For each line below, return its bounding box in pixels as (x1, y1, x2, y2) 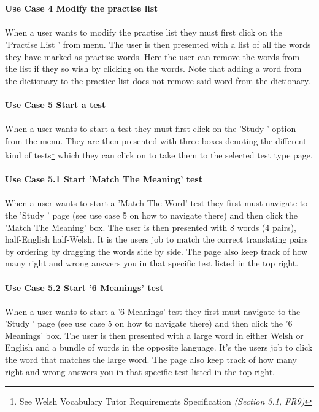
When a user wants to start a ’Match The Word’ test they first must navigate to (5, 196, 308, 209)
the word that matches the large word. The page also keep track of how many (5, 353, 297, 366)
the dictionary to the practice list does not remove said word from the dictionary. (5, 74, 310, 87)
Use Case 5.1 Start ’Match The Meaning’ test (5, 173, 202, 185)
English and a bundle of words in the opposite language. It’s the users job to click (5, 341, 313, 354)
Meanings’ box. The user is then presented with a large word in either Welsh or (5, 328, 304, 341)
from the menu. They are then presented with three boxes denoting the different (5, 134, 307, 147)
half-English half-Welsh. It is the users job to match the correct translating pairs (5, 233, 308, 246)
